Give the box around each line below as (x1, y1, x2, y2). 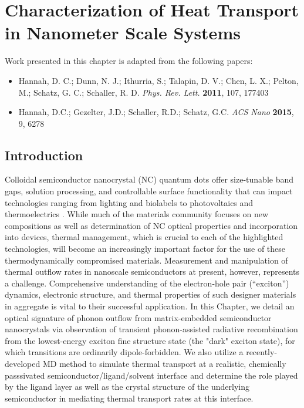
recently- (246, 346, 278, 358)
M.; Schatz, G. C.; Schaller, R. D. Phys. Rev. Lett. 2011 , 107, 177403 (18, 86, 269, 98)
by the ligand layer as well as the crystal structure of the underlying (5, 380, 250, 393)
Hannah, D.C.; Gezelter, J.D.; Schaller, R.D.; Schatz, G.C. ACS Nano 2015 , (18, 106, 294, 118)
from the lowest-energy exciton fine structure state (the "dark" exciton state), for (5, 334, 295, 346)
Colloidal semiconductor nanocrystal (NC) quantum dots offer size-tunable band (5, 173, 293, 186)
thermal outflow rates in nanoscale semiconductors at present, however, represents (5, 265, 300, 278)
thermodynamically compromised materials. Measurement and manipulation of (5, 254, 288, 266)
